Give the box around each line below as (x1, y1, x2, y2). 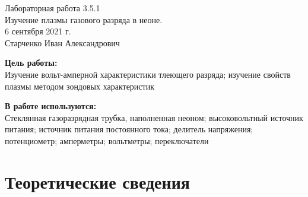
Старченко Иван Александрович (5, 36, 120, 49)
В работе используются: (5, 100, 97, 112)
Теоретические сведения (5, 169, 190, 193)
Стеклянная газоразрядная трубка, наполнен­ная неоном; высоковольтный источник (5, 111, 303, 123)
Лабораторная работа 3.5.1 (5, 2, 100, 14)
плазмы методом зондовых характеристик (5, 80, 154, 92)
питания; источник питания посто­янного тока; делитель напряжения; (5, 123, 253, 135)
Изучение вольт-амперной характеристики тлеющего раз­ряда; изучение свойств (5, 68, 291, 80)
